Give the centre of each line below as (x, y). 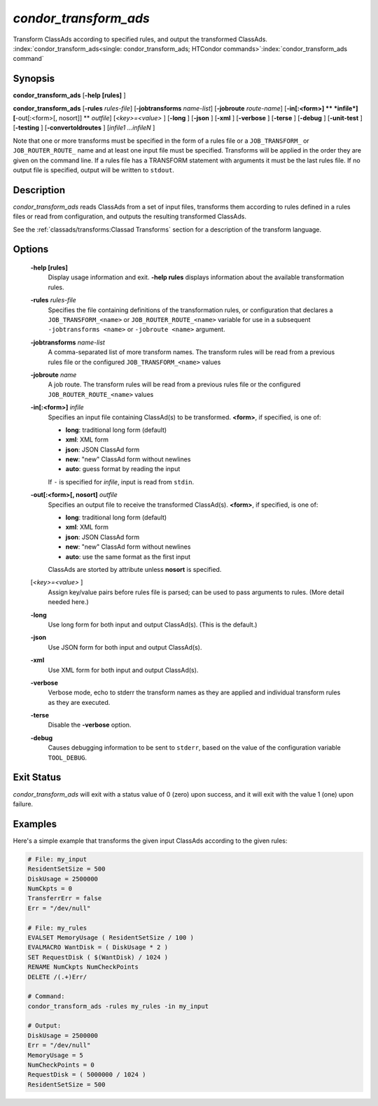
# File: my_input (57, 859)
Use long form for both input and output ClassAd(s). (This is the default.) (153, 624)
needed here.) (68, 602)
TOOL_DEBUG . (68, 757)
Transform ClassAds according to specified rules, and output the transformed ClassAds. (140, 39)
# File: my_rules (57, 928)
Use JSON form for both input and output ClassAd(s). (125, 647)
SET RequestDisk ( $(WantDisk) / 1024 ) (98, 957)
